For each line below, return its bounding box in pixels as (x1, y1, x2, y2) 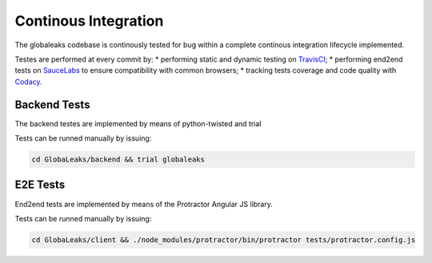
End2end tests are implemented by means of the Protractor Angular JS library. (14, 199, 274, 209)
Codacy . (14, 77, 43, 86)
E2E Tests (14, 178, 66, 192)
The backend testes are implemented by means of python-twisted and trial (14, 118, 262, 128)
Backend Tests (14, 98, 90, 111)
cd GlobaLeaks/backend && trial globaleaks (31, 155, 206, 164)
